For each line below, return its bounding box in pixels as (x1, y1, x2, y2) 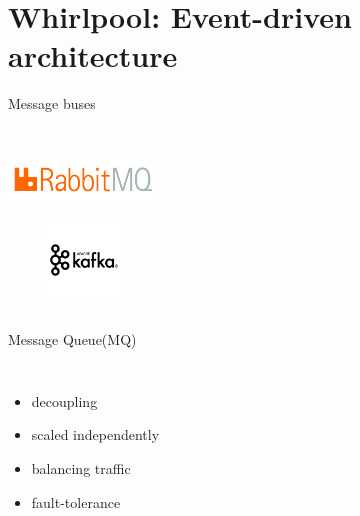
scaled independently (31, 424, 160, 445)
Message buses (8, 93, 96, 114)
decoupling (31, 390, 98, 411)
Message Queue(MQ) (8, 329, 137, 350)
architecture (8, 35, 178, 76)
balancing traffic (31, 458, 131, 479)
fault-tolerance (31, 491, 121, 512)
